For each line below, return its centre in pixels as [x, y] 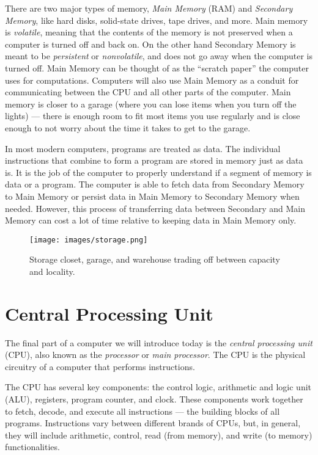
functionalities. [32, 447]
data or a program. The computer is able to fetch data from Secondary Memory [155, 184]
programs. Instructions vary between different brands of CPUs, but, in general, [153, 423]
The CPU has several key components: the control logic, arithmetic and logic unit [158, 387]
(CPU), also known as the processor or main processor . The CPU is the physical [155, 355]
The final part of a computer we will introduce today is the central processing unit [159, 342]
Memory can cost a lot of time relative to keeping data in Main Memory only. [151, 220]
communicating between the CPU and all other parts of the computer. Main [148, 92]
